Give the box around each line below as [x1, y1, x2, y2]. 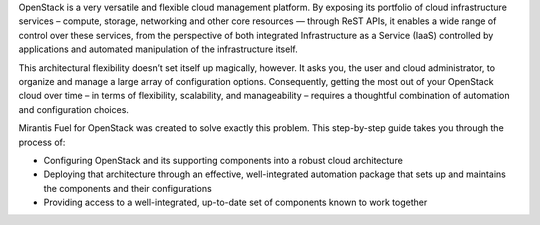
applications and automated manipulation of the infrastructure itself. [18, 43, 299, 55]
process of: [18, 136, 66, 148]
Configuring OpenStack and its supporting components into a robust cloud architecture [43, 154, 404, 166]
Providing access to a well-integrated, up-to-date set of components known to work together [43, 196, 428, 209]
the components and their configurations [43, 182, 212, 194]
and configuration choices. [18, 103, 130, 115]
